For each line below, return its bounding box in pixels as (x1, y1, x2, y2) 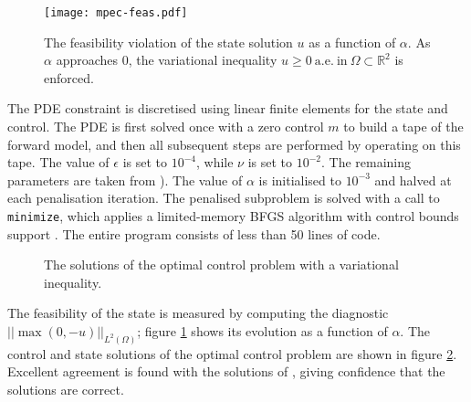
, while (195, 153, 234, 172)
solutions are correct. (7, 380, 124, 399)
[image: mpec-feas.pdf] (44, 6, 188, 19)
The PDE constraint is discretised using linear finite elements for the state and (7, 99, 448, 118)
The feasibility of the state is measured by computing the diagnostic (7, 303, 389, 323)
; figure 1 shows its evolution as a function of (137, 322, 388, 341)
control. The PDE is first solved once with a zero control (7, 117, 324, 136)
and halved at (374, 170, 452, 189)
